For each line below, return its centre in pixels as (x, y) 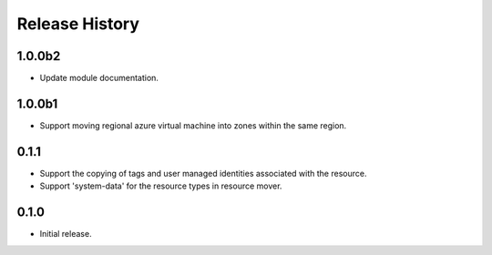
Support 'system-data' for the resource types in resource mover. (161, 186)
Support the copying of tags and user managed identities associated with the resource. (203, 173)
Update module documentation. (99, 78)
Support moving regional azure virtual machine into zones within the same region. (193, 125)
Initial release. (66, 234)
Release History (78, 24)
